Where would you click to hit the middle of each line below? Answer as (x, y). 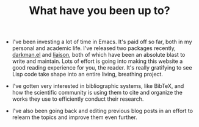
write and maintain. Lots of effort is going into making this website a (97, 61)
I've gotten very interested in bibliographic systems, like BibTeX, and (98, 86)
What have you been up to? (99, 11)
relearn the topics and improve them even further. (74, 117)
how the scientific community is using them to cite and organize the (97, 93)
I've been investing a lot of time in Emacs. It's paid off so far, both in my (102, 42)
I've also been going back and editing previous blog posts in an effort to (103, 111)
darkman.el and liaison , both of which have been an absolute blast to (99, 55)
